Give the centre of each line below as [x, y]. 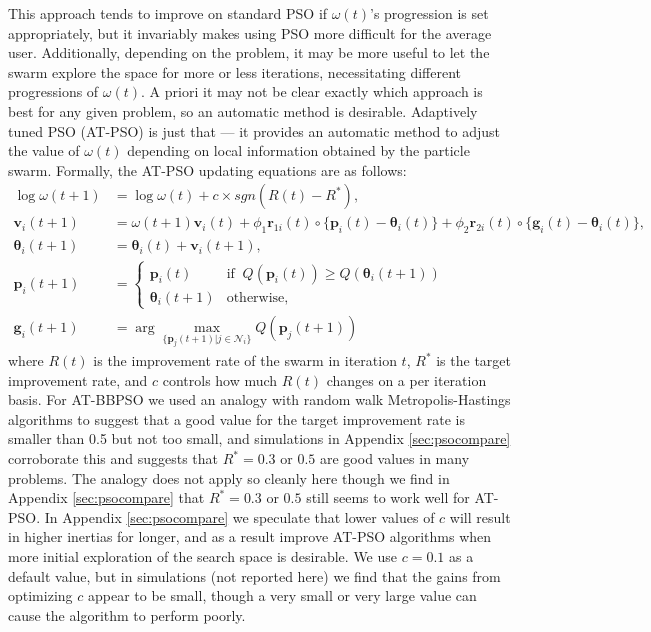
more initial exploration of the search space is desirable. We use [203, 555]
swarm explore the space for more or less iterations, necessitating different [235, 71]
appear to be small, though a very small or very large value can [282, 595]
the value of [44, 150]
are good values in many [394, 458]
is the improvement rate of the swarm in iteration [245, 360]
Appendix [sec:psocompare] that [106, 497]
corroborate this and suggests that [113, 458]
